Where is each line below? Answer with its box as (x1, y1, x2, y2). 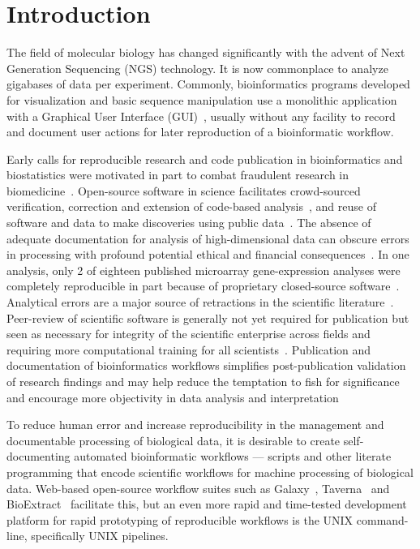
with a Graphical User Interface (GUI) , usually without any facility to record (6, 107, 396, 124)
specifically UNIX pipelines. (31, 527, 169, 544)
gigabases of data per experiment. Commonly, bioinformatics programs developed (6, 75, 410, 92)
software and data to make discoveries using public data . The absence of (6, 214, 371, 231)
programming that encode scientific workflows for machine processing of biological (6, 463, 414, 480)
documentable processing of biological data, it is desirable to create (6, 431, 341, 448)
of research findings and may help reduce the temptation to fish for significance (6, 373, 400, 389)
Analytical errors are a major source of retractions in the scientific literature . (6, 294, 394, 311)
